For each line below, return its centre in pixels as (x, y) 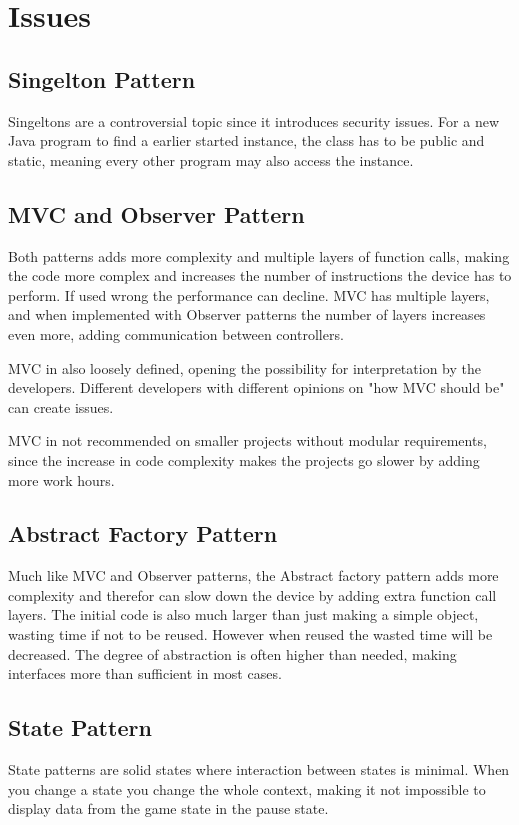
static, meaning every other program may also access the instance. (211, 159)
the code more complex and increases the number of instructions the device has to (260, 275)
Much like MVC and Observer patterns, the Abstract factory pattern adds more (253, 575)
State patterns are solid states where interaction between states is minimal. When (259, 769)
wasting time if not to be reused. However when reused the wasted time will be (250, 634)
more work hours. (61, 479)
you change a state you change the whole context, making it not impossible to (247, 788)
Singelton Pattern (102, 78)
